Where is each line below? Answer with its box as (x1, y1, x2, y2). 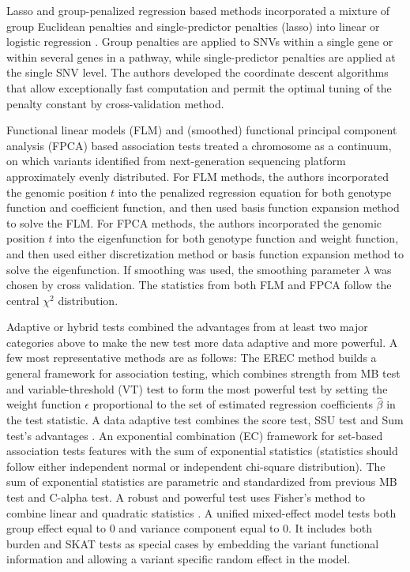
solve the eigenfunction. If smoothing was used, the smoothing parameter (6, 261, 360, 277)
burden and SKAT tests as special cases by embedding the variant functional (6, 535, 379, 551)
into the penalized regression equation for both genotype (118, 183, 392, 200)
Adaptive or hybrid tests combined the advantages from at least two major (6, 318, 368, 335)
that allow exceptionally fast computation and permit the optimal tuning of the (6, 79, 392, 96)
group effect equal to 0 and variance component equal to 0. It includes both (6, 520, 372, 536)
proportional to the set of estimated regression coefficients (92, 396, 373, 412)
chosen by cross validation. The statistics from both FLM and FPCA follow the (6, 277, 392, 293)
